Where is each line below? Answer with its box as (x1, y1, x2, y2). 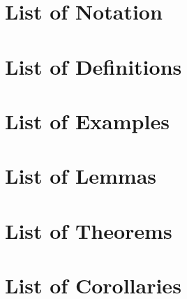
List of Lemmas (5, 161, 157, 190)
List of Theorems (5, 216, 172, 245)
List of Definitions (5, 52, 182, 80)
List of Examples (5, 106, 170, 135)
